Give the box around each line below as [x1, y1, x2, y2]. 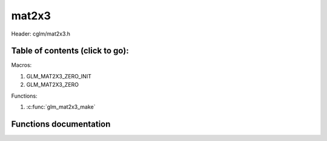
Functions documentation [11, 119, 111, 129]
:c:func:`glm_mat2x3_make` [26, 103, 96, 111]
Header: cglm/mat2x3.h [11, 30, 71, 37]
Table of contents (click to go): [11, 46, 130, 56]
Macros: [11, 61, 32, 69]
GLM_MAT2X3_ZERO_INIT [26, 72, 92, 80]
